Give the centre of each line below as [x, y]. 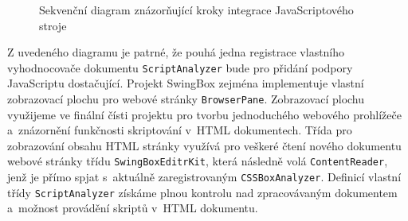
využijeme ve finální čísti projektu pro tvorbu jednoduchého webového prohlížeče [204, 114]
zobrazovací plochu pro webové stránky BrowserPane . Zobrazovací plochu [186, 99]
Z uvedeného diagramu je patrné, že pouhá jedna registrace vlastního [176, 52]
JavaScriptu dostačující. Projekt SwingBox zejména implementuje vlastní [186, 83]
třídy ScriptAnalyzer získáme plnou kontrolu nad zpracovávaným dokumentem [202, 192]
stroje [53, 25]
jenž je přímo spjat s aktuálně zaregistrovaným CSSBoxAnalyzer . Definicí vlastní [204, 177]
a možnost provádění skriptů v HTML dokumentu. [133, 208]
